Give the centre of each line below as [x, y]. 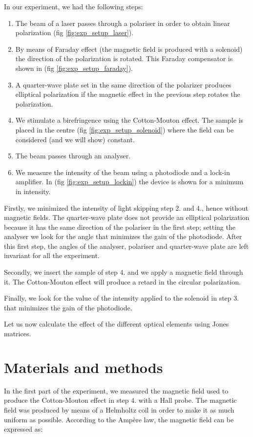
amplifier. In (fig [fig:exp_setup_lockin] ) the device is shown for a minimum [129, 182]
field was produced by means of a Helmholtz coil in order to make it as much [119, 409]
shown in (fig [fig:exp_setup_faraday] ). [74, 68]
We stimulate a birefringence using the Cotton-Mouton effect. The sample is [129, 120]
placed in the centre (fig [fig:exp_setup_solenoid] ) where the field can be [125, 129]
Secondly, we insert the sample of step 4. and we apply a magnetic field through [124, 272]
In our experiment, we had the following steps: [74, 6]
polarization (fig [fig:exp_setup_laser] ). [74, 33]
